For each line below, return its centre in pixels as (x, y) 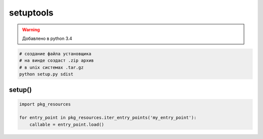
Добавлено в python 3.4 (47, 38)
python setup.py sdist (46, 74)
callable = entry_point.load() (67, 124)
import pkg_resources (45, 104)
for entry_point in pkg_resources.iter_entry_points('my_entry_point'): (108, 118)
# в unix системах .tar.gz (51, 67)
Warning (31, 30)
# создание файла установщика (55, 54)
